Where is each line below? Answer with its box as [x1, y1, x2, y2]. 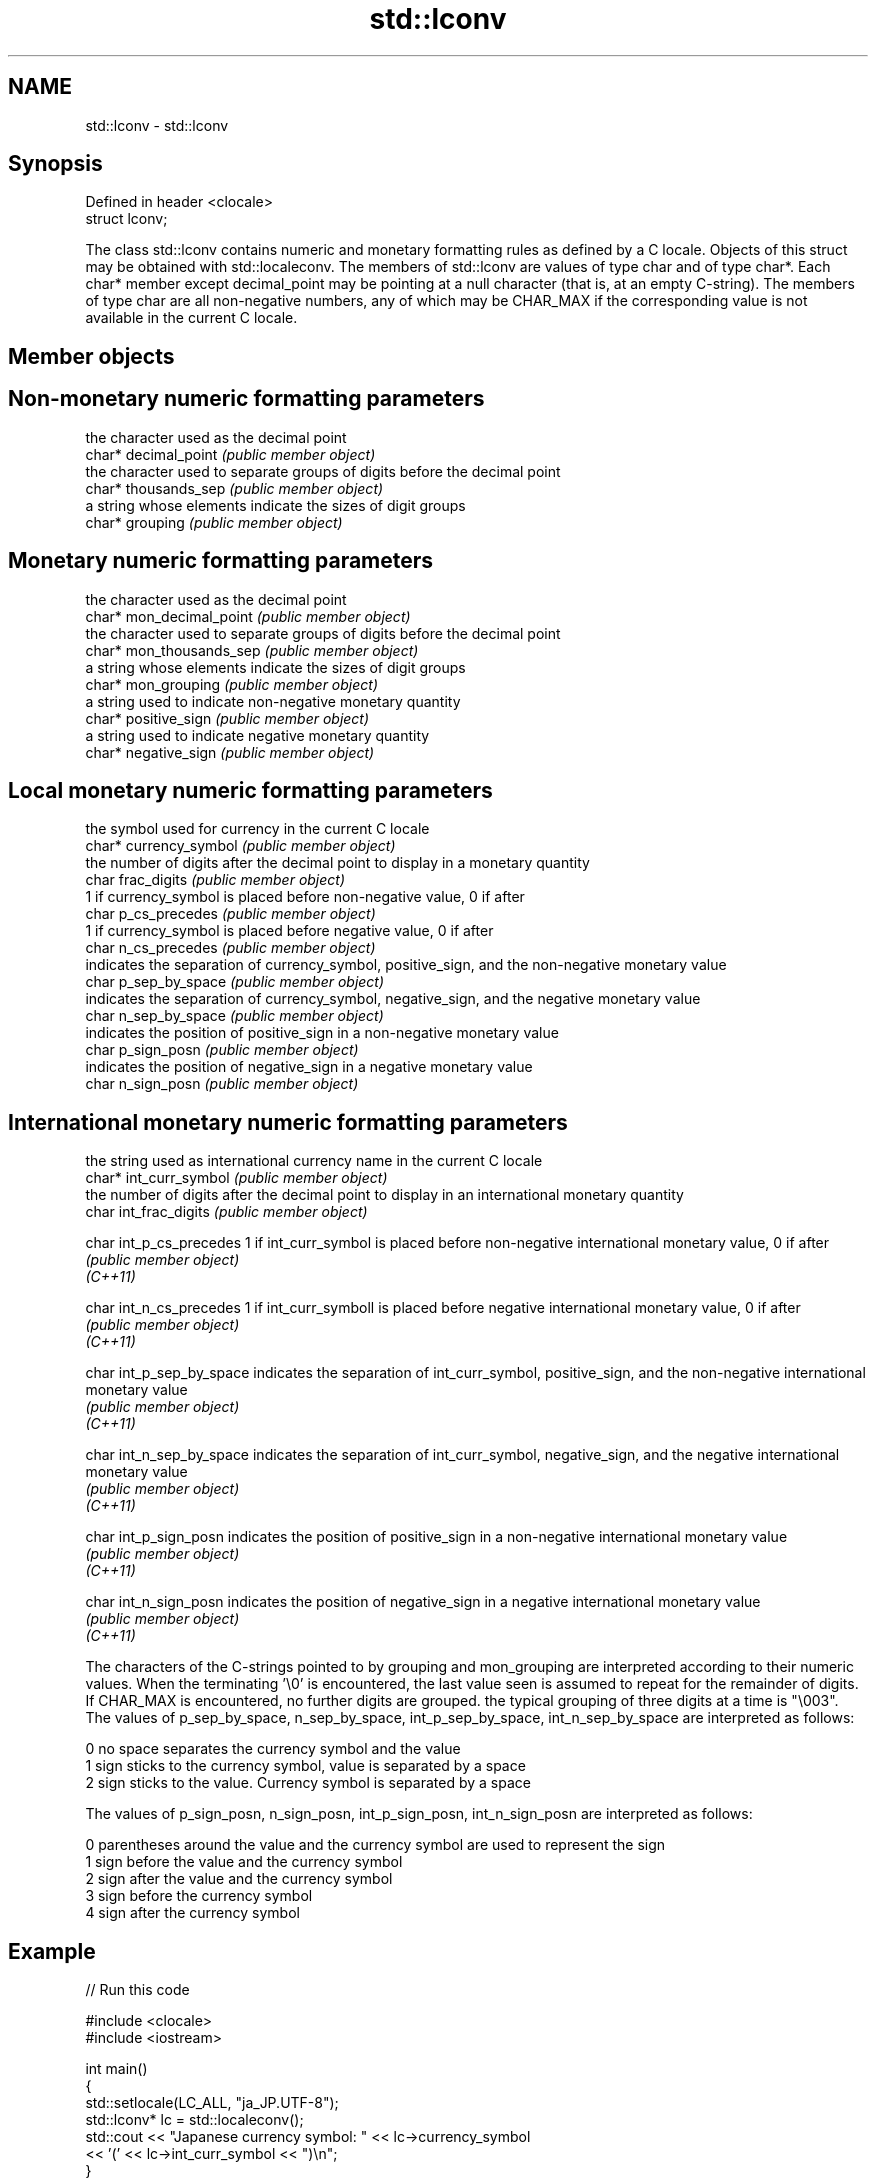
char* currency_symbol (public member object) [85, 837, 396, 855]
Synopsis [8, 151, 103, 177]
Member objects [8, 343, 175, 369]
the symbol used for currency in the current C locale [85, 820, 430, 838]
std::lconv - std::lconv [85, 116, 229, 134]
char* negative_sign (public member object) [85, 743, 375, 761]
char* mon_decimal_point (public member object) [85, 607, 411, 625]
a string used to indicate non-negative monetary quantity [85, 692, 461, 710]
